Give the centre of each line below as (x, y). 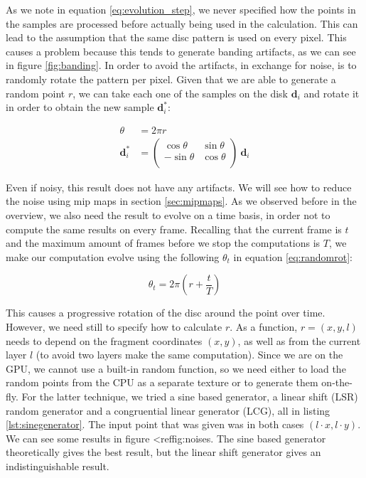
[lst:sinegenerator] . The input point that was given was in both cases (155, 424)
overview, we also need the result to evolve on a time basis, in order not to (168, 215)
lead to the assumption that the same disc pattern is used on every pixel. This (176, 37)
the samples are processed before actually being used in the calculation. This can (182, 23)
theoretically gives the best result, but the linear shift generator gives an (163, 452)
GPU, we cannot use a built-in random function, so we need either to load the (176, 368)
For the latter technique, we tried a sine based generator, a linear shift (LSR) (190, 396)
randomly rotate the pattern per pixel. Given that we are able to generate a (171, 79)
